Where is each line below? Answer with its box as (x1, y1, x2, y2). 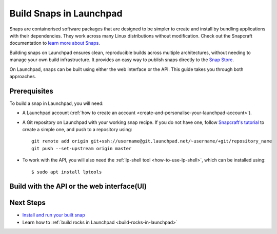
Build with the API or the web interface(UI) (9, 182, 147, 191)
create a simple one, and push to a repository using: (22, 126, 133, 132)
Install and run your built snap (22, 212, 85, 218)
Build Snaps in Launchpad (9, 8, 123, 19)
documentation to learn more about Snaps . (9, 40, 100, 46)
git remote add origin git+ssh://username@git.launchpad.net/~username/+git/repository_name (31, 138, 272, 144)
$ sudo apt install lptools (31, 169, 102, 175)
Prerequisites (9, 86, 53, 95)
